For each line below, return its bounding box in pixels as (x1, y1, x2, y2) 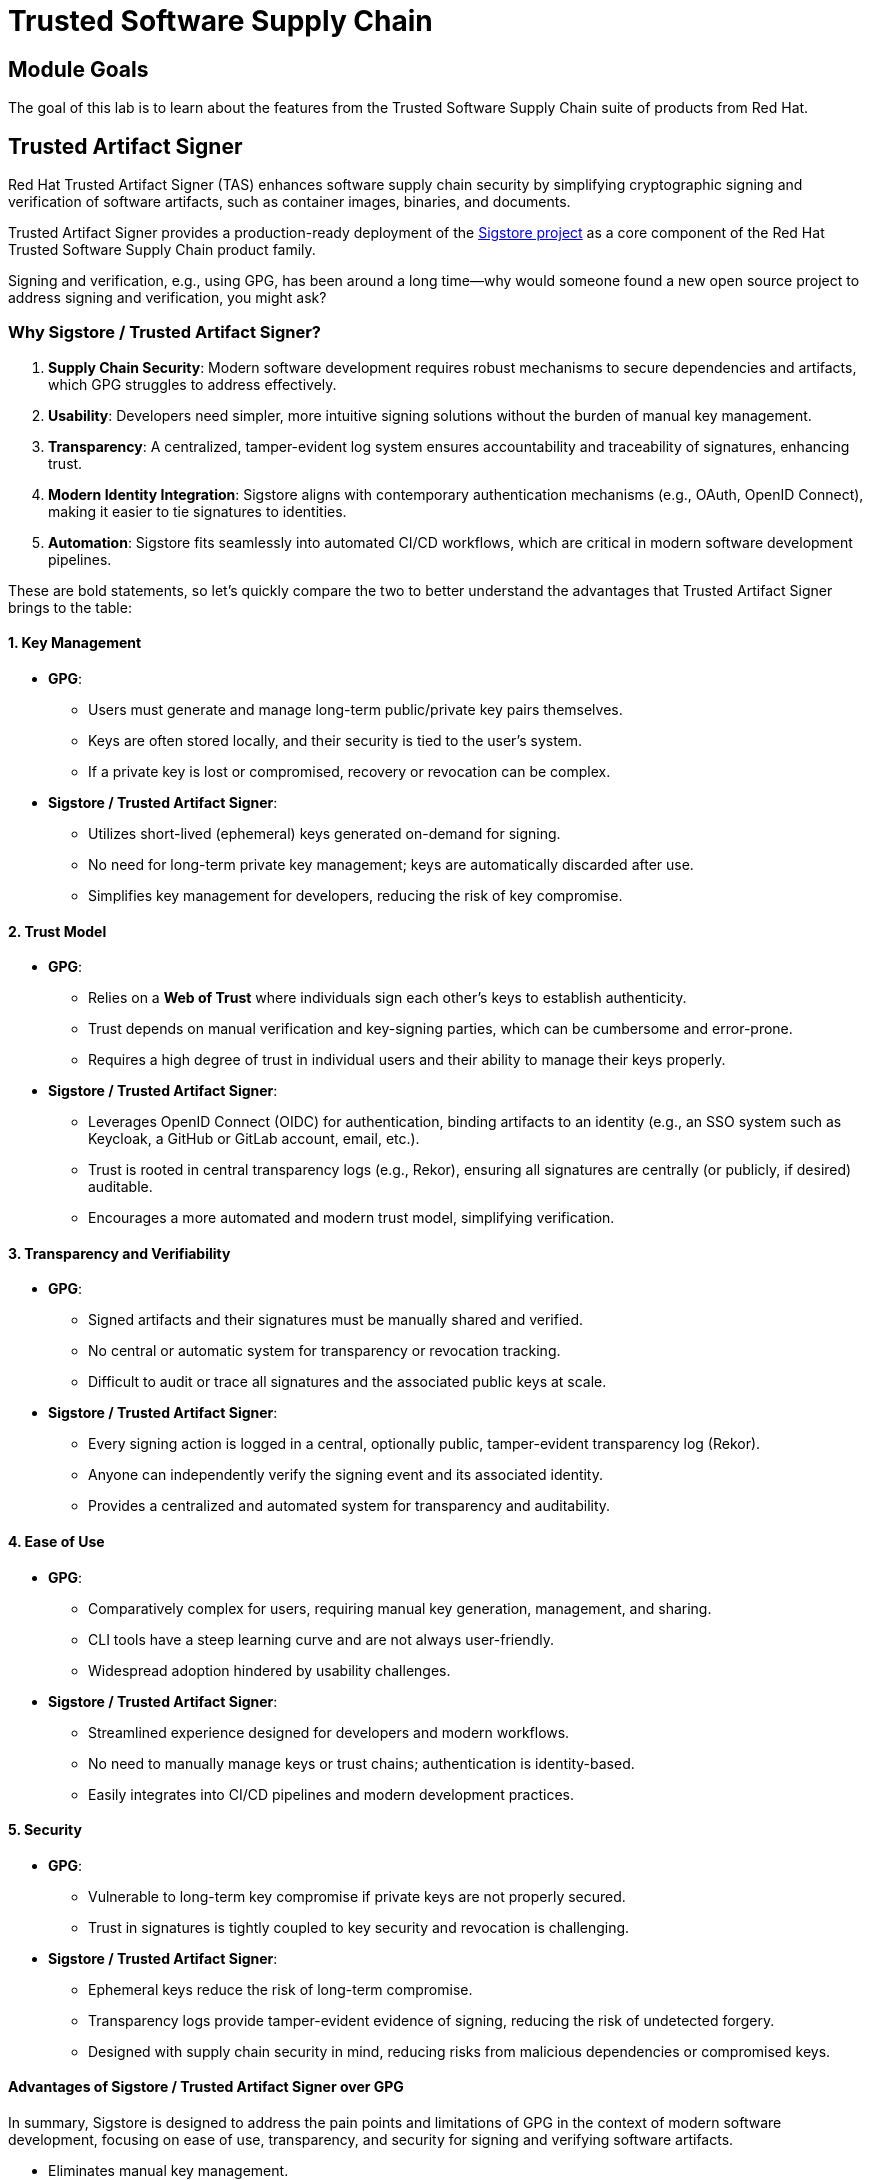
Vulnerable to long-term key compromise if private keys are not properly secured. (88, 1887, 626, 1905)
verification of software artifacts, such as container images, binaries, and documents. (8, 193, 571, 211)
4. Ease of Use (8, 1533, 105, 1551)
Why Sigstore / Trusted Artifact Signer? (8, 322, 322, 343)
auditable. (88, 1178, 153, 1196)
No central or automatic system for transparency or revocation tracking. (88, 1342, 561, 1360)
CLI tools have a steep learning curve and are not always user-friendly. (88, 1630, 554, 1648)
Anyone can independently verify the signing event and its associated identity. (88, 1466, 604, 1484)
